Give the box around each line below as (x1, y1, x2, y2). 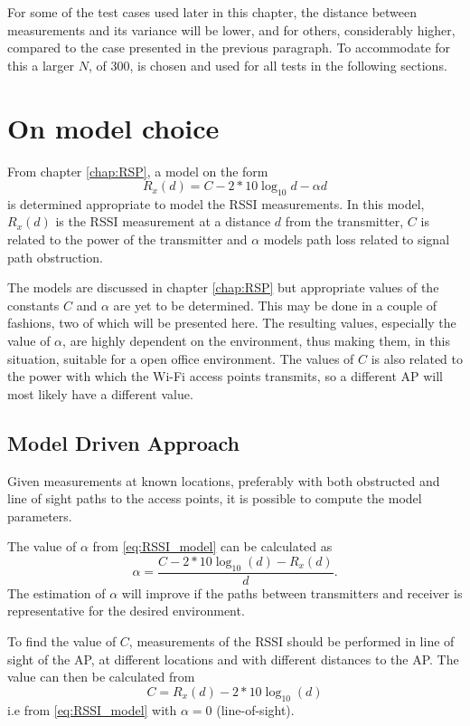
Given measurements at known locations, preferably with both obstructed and (7, 471, 440, 490)
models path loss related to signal (263, 230, 450, 249)
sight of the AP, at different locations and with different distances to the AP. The (7, 649, 459, 668)
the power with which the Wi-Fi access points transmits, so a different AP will (7, 367, 443, 386)
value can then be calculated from (7, 667, 195, 686)
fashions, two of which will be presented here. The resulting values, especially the (7, 313, 456, 332)
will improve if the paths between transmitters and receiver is (121, 583, 463, 602)
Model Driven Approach (7, 428, 240, 456)
